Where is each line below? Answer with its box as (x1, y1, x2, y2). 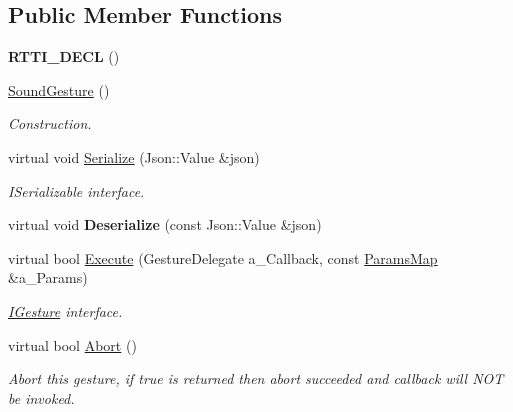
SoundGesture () (8, 79, 110, 100)
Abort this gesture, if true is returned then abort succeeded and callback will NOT (8, 368, 504, 389)
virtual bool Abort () (8, 334, 137, 355)
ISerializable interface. (8, 180, 145, 201)
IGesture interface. (8, 300, 123, 321)
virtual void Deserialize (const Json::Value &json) (8, 214, 322, 235)
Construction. (8, 113, 92, 134)
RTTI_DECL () (8, 46, 120, 67)
